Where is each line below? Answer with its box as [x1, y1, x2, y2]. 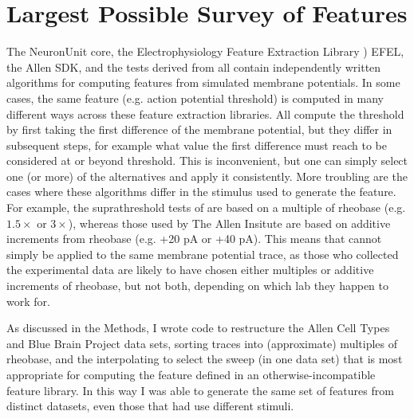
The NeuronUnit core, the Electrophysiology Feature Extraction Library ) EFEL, [6, 43, 404, 60]
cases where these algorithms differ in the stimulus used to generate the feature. [6, 183, 396, 200]
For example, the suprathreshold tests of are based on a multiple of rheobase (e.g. [6, 199, 406, 216]
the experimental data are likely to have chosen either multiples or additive [6, 261, 374, 278]
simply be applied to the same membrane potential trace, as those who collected [6, 245, 399, 262]
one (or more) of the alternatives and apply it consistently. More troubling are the [6, 167, 408, 184]
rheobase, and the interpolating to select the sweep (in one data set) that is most [6, 350, 403, 367]
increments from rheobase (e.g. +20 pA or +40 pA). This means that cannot [6, 230, 382, 247]
